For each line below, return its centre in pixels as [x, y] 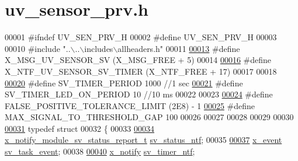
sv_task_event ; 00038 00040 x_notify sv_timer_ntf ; [100, 151]
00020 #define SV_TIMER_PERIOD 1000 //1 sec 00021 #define [124, 83]
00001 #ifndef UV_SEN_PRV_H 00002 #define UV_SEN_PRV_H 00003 [141, 37]
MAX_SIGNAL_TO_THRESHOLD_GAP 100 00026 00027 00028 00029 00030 [149, 117]
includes [99, 48]
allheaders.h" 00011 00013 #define [179, 48]
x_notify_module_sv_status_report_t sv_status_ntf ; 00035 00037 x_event [143, 140]
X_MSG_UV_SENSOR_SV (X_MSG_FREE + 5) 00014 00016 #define [138, 60]
